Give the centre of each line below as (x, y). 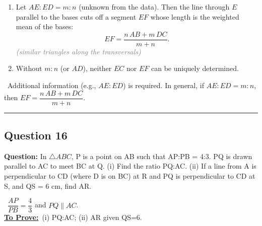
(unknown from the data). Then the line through (154, 7)
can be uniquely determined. (195, 68)
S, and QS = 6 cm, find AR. (48, 185)
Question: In (25, 156)
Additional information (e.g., (52, 85)
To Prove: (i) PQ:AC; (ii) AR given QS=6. (73, 217)
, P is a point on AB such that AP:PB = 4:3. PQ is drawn (162, 156)
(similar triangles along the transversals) (78, 51)
